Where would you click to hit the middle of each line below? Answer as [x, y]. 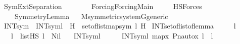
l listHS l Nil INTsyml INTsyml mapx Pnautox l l [112, 35]
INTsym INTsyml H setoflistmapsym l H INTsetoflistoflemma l [120, 26]
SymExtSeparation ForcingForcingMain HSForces [103, 6]
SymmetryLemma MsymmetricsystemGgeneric [91, 16]
